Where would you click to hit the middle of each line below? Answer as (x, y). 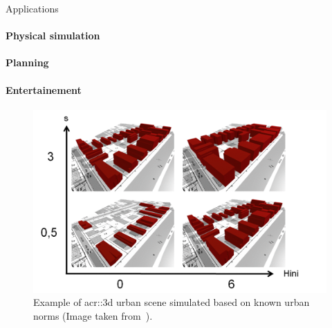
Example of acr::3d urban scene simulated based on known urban (172, 302)
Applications (32, 8)
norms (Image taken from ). (93, 315)
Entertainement (44, 89)
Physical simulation (53, 36)
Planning (27, 62)
